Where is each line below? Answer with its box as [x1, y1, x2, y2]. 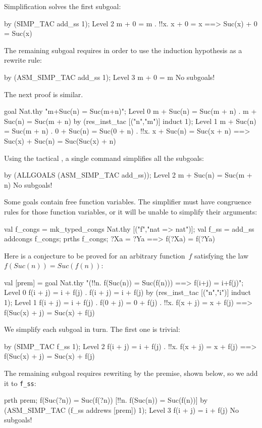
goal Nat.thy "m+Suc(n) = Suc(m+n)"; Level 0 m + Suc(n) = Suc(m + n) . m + [4, 106, 257, 116]
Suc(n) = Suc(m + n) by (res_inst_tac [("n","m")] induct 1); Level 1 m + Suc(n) [4, 115, 256, 126]
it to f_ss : [4, 377, 36, 388]
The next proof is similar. [4, 89, 83, 99]
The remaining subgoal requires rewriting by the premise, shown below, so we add [4, 368, 258, 378]
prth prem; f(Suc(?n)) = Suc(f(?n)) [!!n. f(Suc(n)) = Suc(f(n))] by [4, 395, 208, 405]
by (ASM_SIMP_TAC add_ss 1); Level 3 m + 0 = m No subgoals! [4, 71, 215, 82]
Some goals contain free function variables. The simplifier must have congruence [4, 196, 251, 207]
